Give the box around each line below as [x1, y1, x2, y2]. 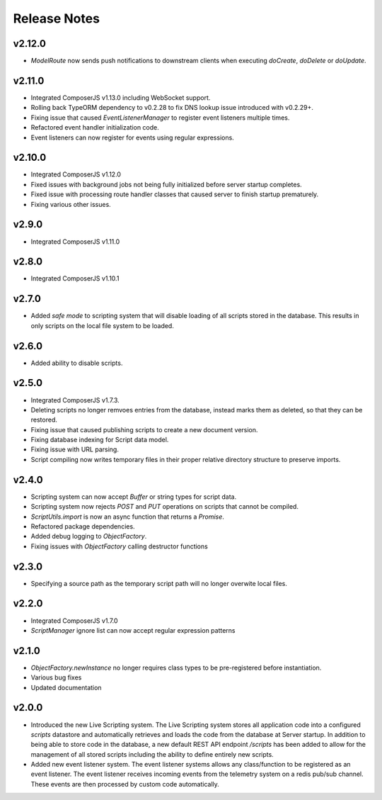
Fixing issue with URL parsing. [30, 445, 120, 453]
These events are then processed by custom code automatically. [30, 779, 219, 788]
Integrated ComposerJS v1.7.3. [30, 395, 120, 404]
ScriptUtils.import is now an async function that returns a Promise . [30, 512, 224, 521]
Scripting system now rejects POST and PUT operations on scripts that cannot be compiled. [30, 502, 299, 511]
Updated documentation [30, 683, 102, 692]
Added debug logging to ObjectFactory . [30, 532, 147, 541]
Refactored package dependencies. [30, 522, 135, 531]
